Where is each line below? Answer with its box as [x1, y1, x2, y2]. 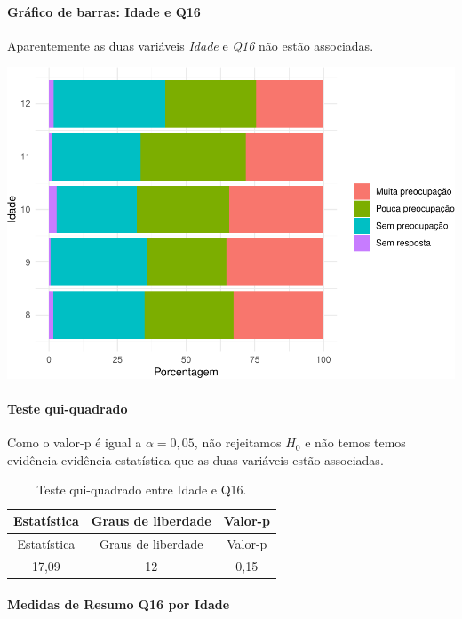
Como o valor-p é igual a [7, 433, 142, 452]
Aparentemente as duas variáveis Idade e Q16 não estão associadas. [7, 36, 374, 54]
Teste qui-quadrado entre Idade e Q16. [36, 480, 247, 499]
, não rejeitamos [194, 433, 282, 452]
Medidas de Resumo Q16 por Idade [7, 595, 230, 614]
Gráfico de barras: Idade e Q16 [7, 2, 201, 20]
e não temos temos [305, 433, 406, 452]
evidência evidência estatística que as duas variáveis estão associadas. [7, 450, 384, 469]
